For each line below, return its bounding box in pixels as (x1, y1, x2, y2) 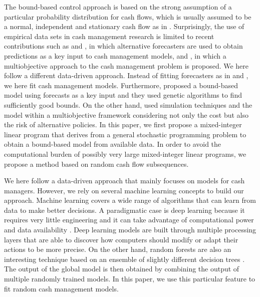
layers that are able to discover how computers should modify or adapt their (4, 234, 238, 244)
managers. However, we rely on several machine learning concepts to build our (4, 185, 244, 195)
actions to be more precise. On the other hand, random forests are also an (4, 244, 231, 254)
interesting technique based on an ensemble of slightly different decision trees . (4, 253, 245, 264)
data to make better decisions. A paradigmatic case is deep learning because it (4, 204, 245, 215)
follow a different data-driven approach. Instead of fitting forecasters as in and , (4, 70, 248, 81)
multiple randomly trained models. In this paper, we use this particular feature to (4, 273, 255, 284)
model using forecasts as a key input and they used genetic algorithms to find (4, 90, 242, 100)
